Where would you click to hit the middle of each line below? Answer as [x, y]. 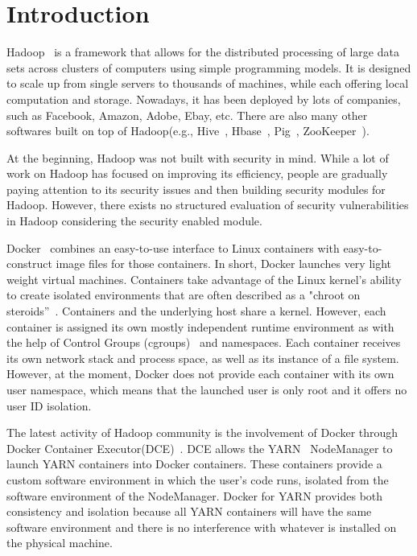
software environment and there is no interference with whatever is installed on [202, 527]
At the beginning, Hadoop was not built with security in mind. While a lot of [198, 157]
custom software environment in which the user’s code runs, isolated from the [198, 479]
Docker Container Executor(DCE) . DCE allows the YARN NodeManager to [200, 448]
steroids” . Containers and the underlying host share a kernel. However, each [196, 311]
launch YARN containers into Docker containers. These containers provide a [194, 464]
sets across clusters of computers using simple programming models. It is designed [209, 67]
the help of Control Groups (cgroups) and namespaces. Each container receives [204, 342]
